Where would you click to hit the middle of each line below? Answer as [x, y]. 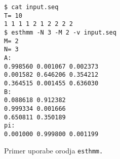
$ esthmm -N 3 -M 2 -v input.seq [60, 32]
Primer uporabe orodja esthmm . [54, 150]
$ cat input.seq [31, 7]
